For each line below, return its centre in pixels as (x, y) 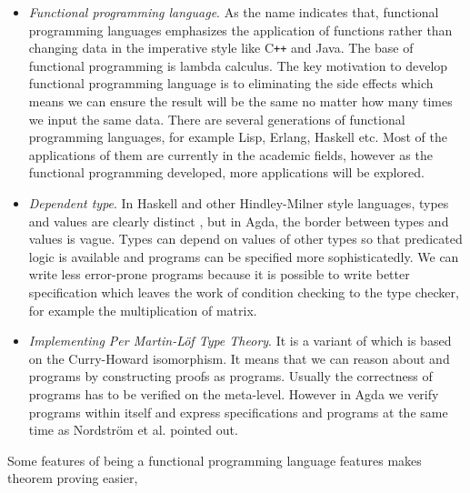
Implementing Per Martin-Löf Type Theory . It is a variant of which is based (240, 341)
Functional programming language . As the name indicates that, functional (234, 12)
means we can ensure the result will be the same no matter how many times (240, 101)
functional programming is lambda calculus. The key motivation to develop (238, 65)
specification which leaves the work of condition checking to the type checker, (244, 292)
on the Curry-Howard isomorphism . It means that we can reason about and (239, 358)
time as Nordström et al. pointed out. (133, 430)
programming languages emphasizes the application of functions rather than (240, 30)
